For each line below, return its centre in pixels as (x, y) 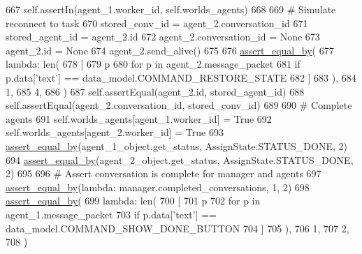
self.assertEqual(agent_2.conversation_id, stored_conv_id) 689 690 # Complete (179, 105)
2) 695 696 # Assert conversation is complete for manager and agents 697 (164, 173)
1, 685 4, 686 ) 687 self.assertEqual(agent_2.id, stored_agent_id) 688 (155, 91)
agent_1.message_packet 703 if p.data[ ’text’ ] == (111, 214)
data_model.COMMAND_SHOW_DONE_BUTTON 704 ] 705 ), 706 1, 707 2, (178, 228)
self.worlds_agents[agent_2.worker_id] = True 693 (115, 132)
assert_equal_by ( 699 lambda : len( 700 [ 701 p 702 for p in (133, 201)
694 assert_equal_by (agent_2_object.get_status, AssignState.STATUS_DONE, (180, 159)
